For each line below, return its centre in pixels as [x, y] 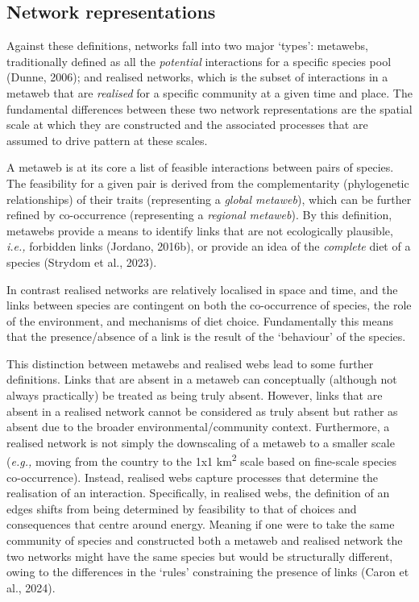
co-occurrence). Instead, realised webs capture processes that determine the [193, 477]
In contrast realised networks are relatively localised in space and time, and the [202, 289]
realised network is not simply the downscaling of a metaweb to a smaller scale [201, 442]
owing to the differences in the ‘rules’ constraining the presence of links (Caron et [208, 572]
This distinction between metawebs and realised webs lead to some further [190, 363]
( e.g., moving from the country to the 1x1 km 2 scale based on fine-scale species [201, 460]
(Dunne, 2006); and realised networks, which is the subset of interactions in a [197, 77]
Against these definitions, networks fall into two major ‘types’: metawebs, [187, 46]
